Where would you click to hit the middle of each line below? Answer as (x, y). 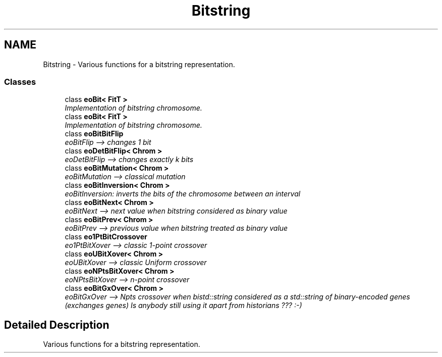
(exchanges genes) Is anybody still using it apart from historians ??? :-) (183, 305)
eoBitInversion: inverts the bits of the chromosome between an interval (183, 194)
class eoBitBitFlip (94, 134)
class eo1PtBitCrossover (106, 237)
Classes (20, 82)
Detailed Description (57, 325)
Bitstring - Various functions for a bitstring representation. (139, 64)
